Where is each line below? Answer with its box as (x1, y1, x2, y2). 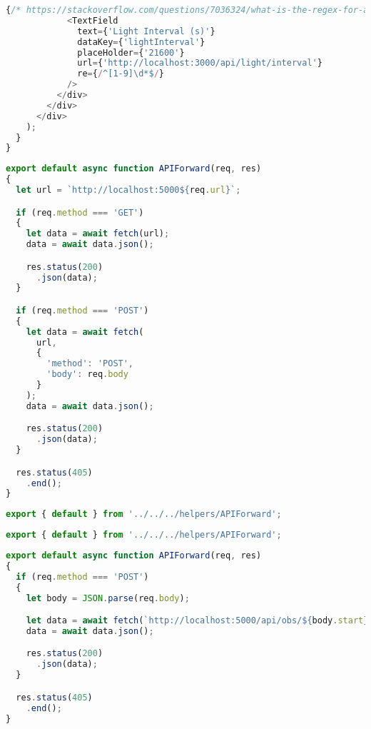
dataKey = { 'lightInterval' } (77, 36, 205, 47)
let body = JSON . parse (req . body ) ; (26, 593, 190, 603)
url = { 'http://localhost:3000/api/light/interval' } (77, 58, 322, 69)
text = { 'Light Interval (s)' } (77, 26, 215, 36)
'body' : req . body (46, 369, 128, 380)
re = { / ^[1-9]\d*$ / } (77, 69, 164, 79)
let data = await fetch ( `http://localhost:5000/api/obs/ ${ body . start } (26, 615, 369, 626)
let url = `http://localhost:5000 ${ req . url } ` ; (16, 185, 241, 195)
